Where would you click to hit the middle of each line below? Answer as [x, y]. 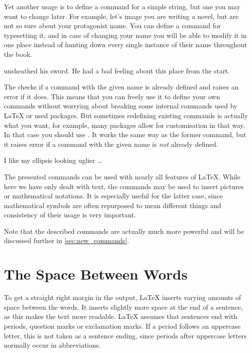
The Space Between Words [96, 274]
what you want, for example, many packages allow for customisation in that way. [125, 125]
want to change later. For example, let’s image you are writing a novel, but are [121, 16]
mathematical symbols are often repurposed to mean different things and [113, 205]
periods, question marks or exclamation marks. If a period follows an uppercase [122, 326]
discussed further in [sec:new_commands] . [67, 240]
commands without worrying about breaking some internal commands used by [121, 106]
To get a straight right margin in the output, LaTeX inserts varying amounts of [123, 297]
